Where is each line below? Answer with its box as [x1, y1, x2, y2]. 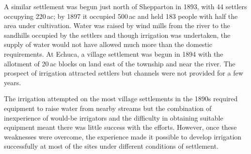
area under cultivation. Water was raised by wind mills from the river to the [4, 20, 230, 31]
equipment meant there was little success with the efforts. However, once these [4, 122, 237, 132]
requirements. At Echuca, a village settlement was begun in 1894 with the [4, 48, 223, 59]
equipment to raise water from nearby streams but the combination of [4, 103, 212, 113]
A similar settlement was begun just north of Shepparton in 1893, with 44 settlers [4, 1, 247, 11]
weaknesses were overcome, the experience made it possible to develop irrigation [4, 131, 242, 141]
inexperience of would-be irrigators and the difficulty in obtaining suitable [4, 112, 223, 123]
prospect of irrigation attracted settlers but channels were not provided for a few [4, 68, 243, 78]
